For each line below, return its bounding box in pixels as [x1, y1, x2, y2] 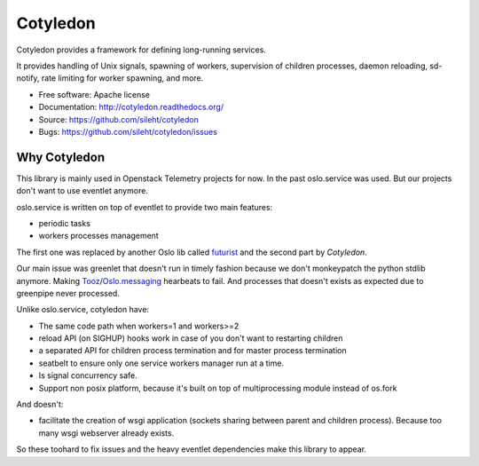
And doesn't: [16, 399, 64, 410]
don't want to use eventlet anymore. [16, 186, 148, 196]
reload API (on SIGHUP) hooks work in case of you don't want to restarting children [38, 333, 343, 344]
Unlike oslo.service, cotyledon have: [16, 304, 150, 315]
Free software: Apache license [38, 89, 151, 99]
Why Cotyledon [16, 149, 106, 164]
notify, [16, 73, 40, 83]
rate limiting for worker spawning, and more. [41, 73, 204, 83]
